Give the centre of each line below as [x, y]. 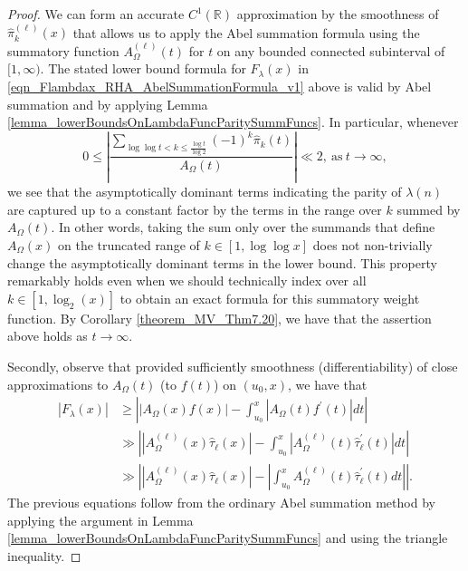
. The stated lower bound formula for [143, 68]
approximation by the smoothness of [338, 14]
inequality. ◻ [44, 555]
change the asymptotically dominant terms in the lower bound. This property [222, 262]
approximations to [58, 384]
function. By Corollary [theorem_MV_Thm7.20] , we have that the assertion [220, 318]
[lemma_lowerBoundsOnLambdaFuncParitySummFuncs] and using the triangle [228, 538]
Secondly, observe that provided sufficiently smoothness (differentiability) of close [233, 366]
